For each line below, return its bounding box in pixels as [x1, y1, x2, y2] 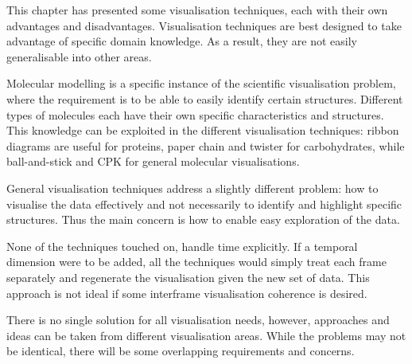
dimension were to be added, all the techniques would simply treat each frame [6, 253, 387, 270]
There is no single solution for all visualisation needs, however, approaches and [6, 311, 390, 328]
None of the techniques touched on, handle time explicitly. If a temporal [6, 237, 358, 254]
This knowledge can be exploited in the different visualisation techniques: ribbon [6, 122, 399, 139]
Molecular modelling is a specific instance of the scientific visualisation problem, [6, 75, 396, 92]
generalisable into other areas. [6, 48, 152, 65]
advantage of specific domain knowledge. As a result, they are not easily [6, 33, 357, 49]
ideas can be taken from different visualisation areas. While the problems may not [6, 327, 406, 343]
